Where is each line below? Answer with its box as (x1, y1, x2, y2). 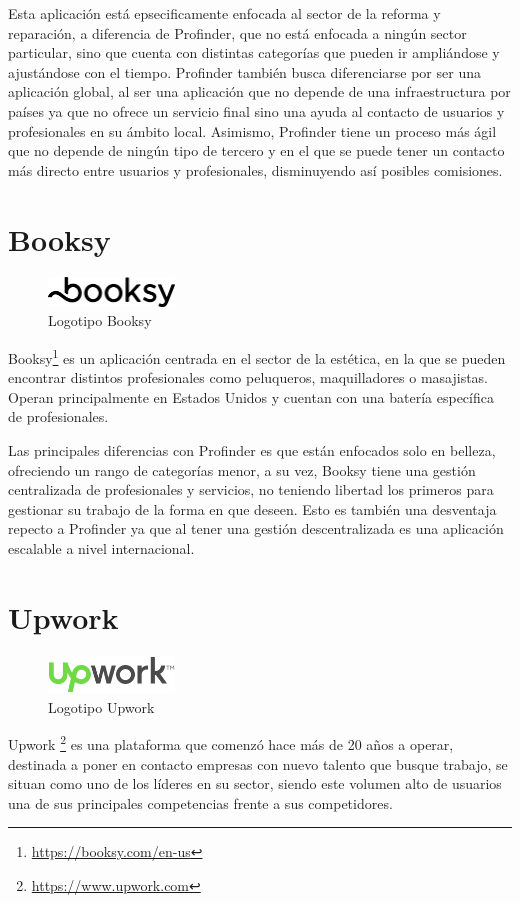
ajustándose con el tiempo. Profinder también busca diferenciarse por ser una (8, 61, 481, 82)
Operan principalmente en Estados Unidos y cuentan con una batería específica (8, 386, 494, 407)
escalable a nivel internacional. (8, 537, 195, 558)
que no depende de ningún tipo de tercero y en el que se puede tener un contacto (8, 140, 505, 161)
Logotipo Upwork (48, 696, 155, 717)
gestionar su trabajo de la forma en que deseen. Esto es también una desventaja (8, 498, 497, 519)
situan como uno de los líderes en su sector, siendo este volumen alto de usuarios (8, 773, 502, 794)
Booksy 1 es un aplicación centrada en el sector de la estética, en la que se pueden (8, 344, 506, 368)
